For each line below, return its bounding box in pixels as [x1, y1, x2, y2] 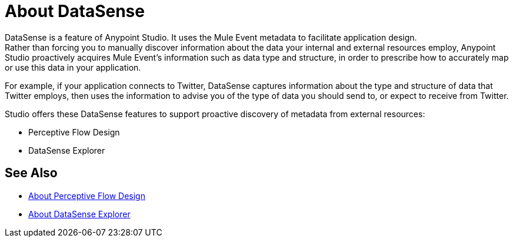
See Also [5, 165, 58, 181]
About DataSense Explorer [28, 208, 131, 219]
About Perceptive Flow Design [28, 190, 145, 201]
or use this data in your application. [5, 62, 141, 72]
